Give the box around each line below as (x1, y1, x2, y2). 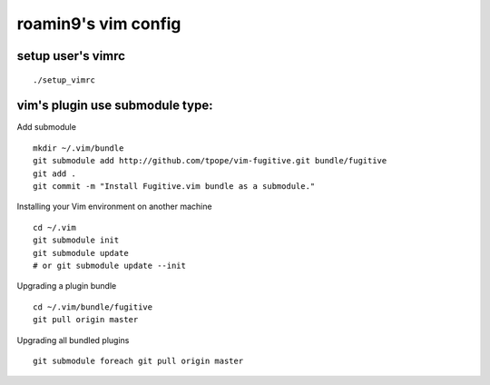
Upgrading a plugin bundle (16, 281, 117, 291)
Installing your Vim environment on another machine (16, 201, 212, 212)
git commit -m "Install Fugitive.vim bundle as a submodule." (33, 182, 316, 192)
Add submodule (16, 122, 77, 133)
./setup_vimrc (33, 74, 95, 85)
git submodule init (33, 235, 120, 245)
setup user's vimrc (16, 48, 126, 64)
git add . (33, 168, 76, 179)
